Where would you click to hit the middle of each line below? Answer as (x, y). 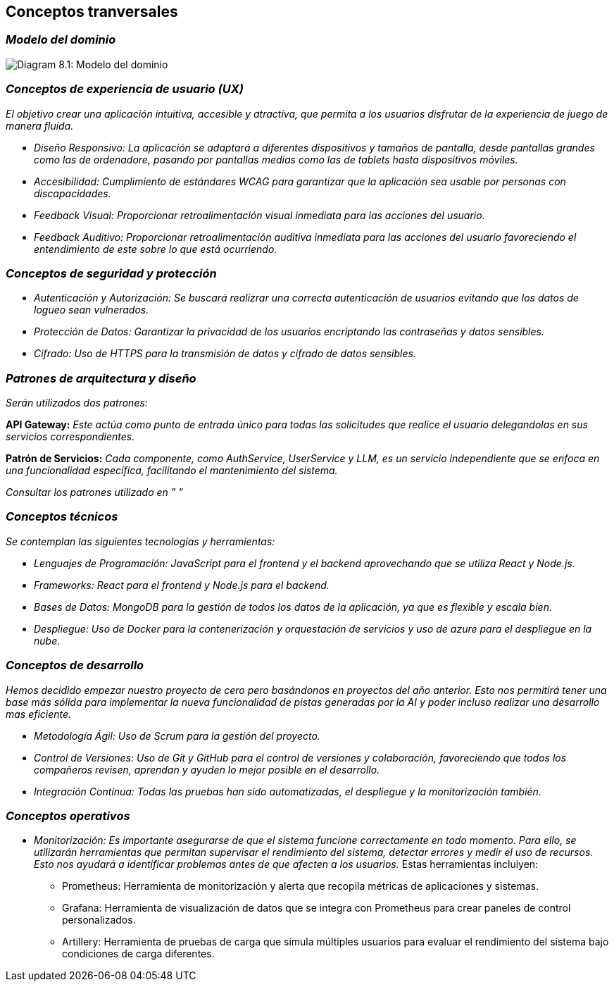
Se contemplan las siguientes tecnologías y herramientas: (140, 541)
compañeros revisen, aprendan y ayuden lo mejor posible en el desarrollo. (207, 769)
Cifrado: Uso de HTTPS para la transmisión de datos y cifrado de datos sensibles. (225, 354)
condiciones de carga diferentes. (138, 954)
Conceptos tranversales (92, 12)
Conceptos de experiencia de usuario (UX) (125, 89)
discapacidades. (73, 193)
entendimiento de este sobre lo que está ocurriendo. (156, 249)
